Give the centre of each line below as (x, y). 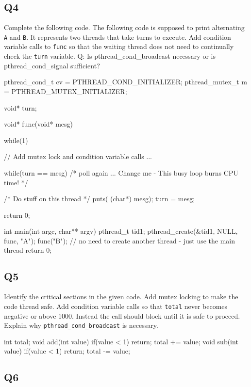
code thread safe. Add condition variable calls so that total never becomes (116, 306)
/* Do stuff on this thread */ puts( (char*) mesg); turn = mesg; (100, 199)
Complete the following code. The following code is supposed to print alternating (124, 27)
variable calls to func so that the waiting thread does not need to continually (119, 46)
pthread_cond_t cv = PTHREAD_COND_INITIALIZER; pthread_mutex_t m (125, 82)
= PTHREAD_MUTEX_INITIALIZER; (66, 91)
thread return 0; (28, 250)
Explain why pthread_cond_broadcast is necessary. (81, 325)
